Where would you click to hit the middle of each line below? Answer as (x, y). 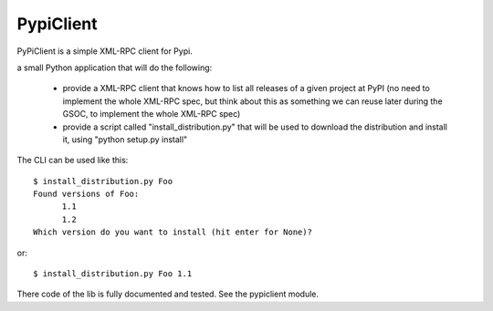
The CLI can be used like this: (73, 161)
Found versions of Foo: (86, 194)
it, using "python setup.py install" (125, 139)
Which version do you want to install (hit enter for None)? (173, 232)
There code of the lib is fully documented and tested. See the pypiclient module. (168, 294)
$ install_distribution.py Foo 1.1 (113, 274)
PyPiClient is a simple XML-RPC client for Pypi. (105, 51)
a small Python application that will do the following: (115, 67)
